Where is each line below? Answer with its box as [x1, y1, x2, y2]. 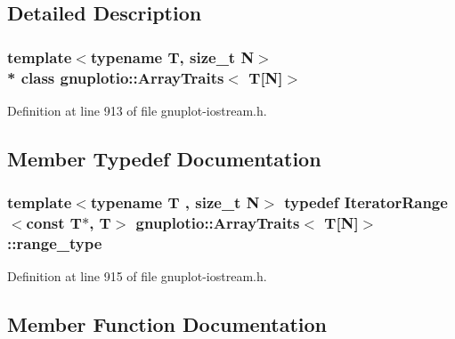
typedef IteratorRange [284, 191, 448, 214]
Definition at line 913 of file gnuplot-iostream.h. [7, 101, 267, 119]
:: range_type [7, 232, 102, 254]
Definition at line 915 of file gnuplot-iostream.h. [7, 267, 267, 286]
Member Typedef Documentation [7, 144, 321, 172]
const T [26, 212, 82, 234]
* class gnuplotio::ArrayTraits [7, 66, 224, 88]
